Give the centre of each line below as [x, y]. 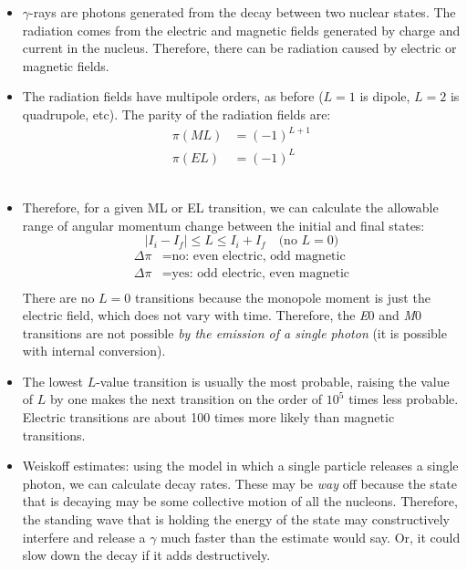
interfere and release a [84, 537]
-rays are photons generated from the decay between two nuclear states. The [243, 12]
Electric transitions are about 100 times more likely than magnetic [208, 417]
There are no [58, 297]
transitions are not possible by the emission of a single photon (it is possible [234, 332]
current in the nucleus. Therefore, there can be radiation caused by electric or [239, 48]
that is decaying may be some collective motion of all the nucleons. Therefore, [240, 501]
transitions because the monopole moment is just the [282, 297]
